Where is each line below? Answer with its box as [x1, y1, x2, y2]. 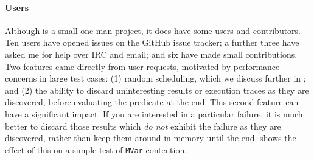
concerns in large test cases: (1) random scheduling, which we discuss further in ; [5, 72, 306, 85]
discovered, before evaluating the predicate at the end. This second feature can [5, 96, 299, 108]
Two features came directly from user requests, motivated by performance [5, 60, 280, 72]
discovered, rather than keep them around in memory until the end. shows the [5, 131, 296, 144]
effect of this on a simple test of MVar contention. [5, 143, 187, 156]
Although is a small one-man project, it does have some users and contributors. [5, 24, 301, 37]
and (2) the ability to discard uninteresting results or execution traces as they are [5, 83, 309, 96]
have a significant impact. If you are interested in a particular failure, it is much [5, 107, 303, 120]
